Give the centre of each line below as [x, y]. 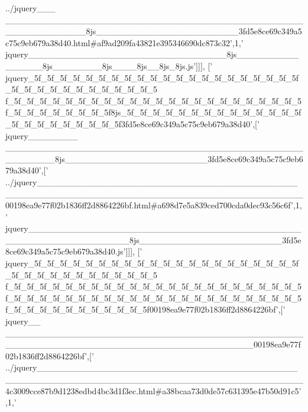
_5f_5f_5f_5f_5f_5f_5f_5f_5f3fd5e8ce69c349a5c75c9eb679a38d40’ [129, 123]
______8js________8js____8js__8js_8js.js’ [101, 65]
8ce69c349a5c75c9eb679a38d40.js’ [66, 251]
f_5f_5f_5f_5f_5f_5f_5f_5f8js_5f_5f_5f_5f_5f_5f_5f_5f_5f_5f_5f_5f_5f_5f [153, 112]
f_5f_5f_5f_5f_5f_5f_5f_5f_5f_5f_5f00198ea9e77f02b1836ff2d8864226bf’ [142, 309]
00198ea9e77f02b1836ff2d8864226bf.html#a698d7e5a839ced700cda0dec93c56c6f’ [149, 205]
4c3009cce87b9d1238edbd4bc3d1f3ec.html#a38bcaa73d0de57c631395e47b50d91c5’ [153, 390]
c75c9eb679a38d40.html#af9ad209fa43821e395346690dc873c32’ [119, 42]
